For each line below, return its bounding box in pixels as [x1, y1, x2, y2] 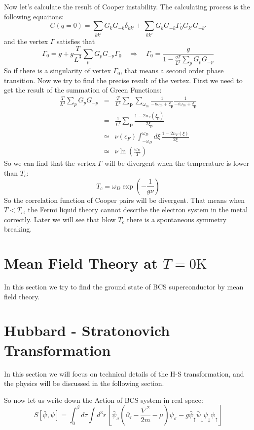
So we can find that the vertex [4, 158, 96, 168]
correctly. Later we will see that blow [4, 214, 116, 224]
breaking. [4, 224, 32, 234]
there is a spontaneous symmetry [127, 214, 227, 224]
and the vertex [4, 36, 48, 46]
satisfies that [57, 36, 95, 46]
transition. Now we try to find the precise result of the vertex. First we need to [4, 75, 243, 85]
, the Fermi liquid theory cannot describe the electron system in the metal [24, 204, 248, 215]
